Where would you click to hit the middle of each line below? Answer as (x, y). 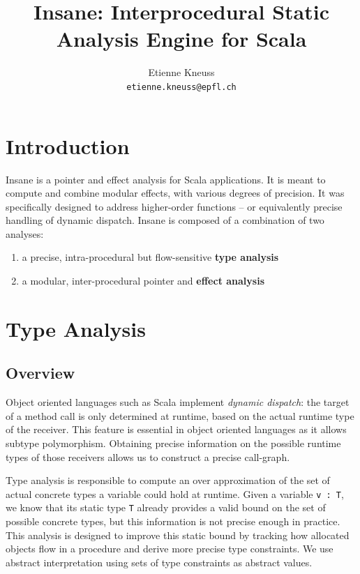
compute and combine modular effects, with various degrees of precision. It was (175, 193)
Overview (40, 373)
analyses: (25, 233)
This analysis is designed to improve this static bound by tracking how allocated (178, 535)
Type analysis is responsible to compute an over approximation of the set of (168, 480)
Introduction (68, 145)
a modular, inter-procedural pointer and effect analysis (143, 281)
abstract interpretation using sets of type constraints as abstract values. (159, 562)
